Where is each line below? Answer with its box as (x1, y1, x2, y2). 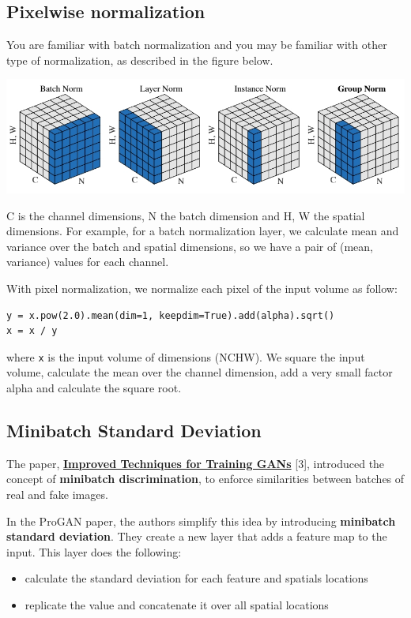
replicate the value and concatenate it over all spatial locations (25, 596, 329, 612)
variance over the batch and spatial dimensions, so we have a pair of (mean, (6, 238, 373, 254)
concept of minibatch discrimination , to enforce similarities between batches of (6, 470, 405, 487)
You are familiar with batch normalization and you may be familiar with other (6, 36, 387, 53)
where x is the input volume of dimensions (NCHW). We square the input (6, 348, 365, 365)
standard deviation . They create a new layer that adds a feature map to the (6, 528, 387, 545)
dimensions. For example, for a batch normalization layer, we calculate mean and (6, 223, 399, 239)
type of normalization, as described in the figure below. (6, 51, 273, 68)
